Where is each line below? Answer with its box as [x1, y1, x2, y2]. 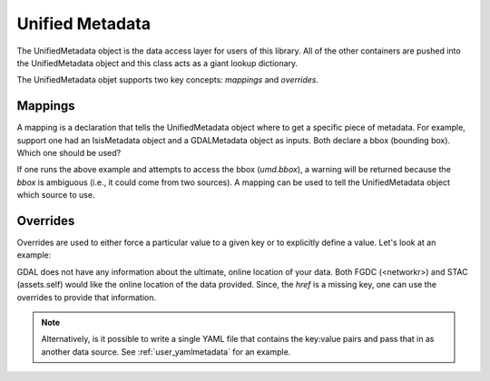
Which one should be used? [16, 148, 122, 159]
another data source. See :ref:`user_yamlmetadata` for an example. [41, 346, 291, 357]
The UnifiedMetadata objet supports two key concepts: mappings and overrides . [16, 74, 319, 85]
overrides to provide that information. [16, 291, 157, 303]
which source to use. [16, 190, 95, 200]
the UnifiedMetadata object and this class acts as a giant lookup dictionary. [16, 57, 299, 68]
